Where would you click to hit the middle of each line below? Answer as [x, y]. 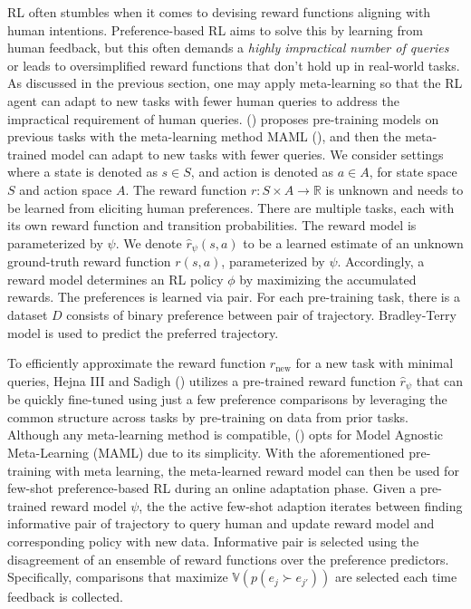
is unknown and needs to [394, 189]
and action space [66, 189]
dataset [28, 314]
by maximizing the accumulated [328, 279]
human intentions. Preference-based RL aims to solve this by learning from [215, 29]
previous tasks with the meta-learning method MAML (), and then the [204, 136]
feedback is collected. [66, 597]
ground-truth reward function [89, 261]
